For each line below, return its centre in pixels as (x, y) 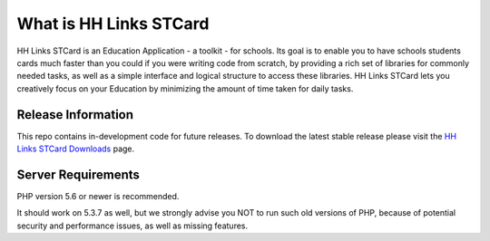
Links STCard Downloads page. (76, 149)
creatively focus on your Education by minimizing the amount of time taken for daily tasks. (185, 88)
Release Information (75, 115)
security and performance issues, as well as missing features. (132, 226)
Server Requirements (78, 174)
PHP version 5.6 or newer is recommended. (98, 196)
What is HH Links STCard (113, 24)
